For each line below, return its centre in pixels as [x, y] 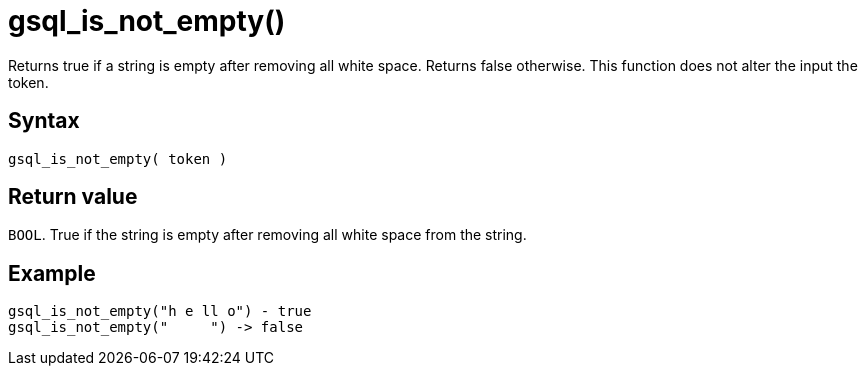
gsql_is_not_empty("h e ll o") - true [160, 311]
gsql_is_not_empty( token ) [118, 158]
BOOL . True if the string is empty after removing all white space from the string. [267, 235]
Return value [73, 197]
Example [52, 273]
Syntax [44, 121]
